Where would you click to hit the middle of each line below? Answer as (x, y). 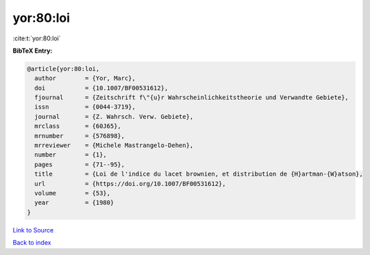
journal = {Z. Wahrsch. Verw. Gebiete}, (114, 117)
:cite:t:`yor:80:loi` (37, 38)
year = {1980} (74, 203)
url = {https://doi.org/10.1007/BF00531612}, (130, 184)
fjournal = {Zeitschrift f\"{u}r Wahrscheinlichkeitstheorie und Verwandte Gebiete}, (192, 98)
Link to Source (33, 230)
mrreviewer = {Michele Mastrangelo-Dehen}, (114, 146)
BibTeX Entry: (33, 51)
